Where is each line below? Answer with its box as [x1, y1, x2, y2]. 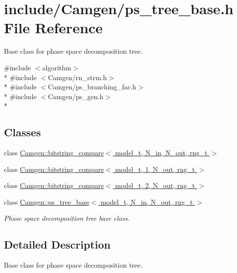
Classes [4, 125, 41, 140]
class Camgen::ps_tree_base [4, 196, 89, 207]
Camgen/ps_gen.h [48, 91, 104, 101]
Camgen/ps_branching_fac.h [48, 82, 136, 92]
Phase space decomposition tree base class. [4, 213, 130, 223]
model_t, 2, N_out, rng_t [115, 180, 195, 190]
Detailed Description [4, 237, 111, 252]
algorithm [42, 62, 71, 72]
